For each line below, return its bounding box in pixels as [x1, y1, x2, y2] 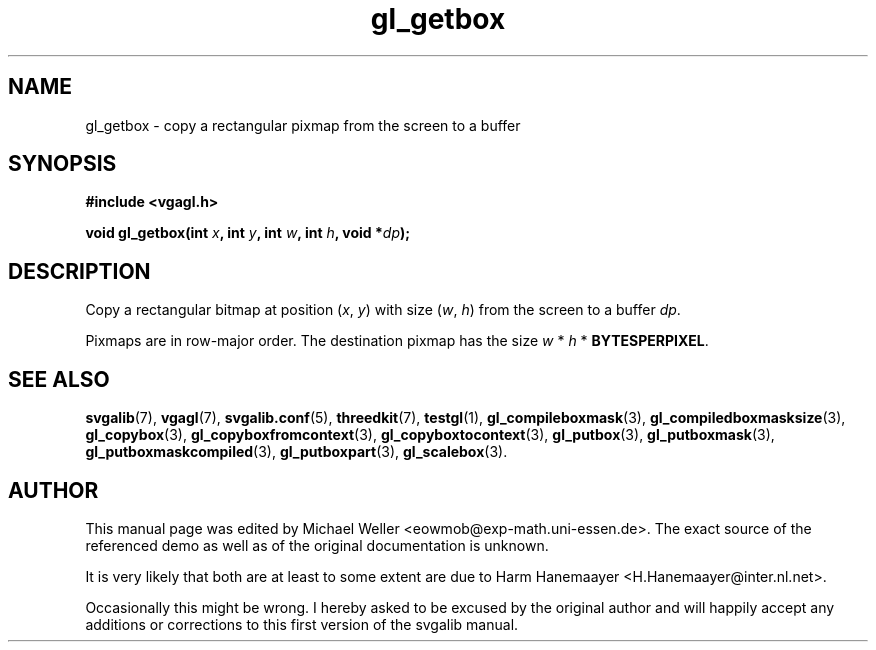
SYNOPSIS [8, 151, 117, 177]
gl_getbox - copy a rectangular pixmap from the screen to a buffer [85, 116, 521, 134]
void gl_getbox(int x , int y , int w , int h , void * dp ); [85, 224, 411, 242]
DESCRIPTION [8, 258, 151, 284]
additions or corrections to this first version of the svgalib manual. [85, 615, 519, 633]
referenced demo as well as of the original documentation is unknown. [85, 536, 549, 554]
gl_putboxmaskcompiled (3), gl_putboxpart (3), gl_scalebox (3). [85, 443, 508, 461]
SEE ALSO [8, 366, 110, 392]
